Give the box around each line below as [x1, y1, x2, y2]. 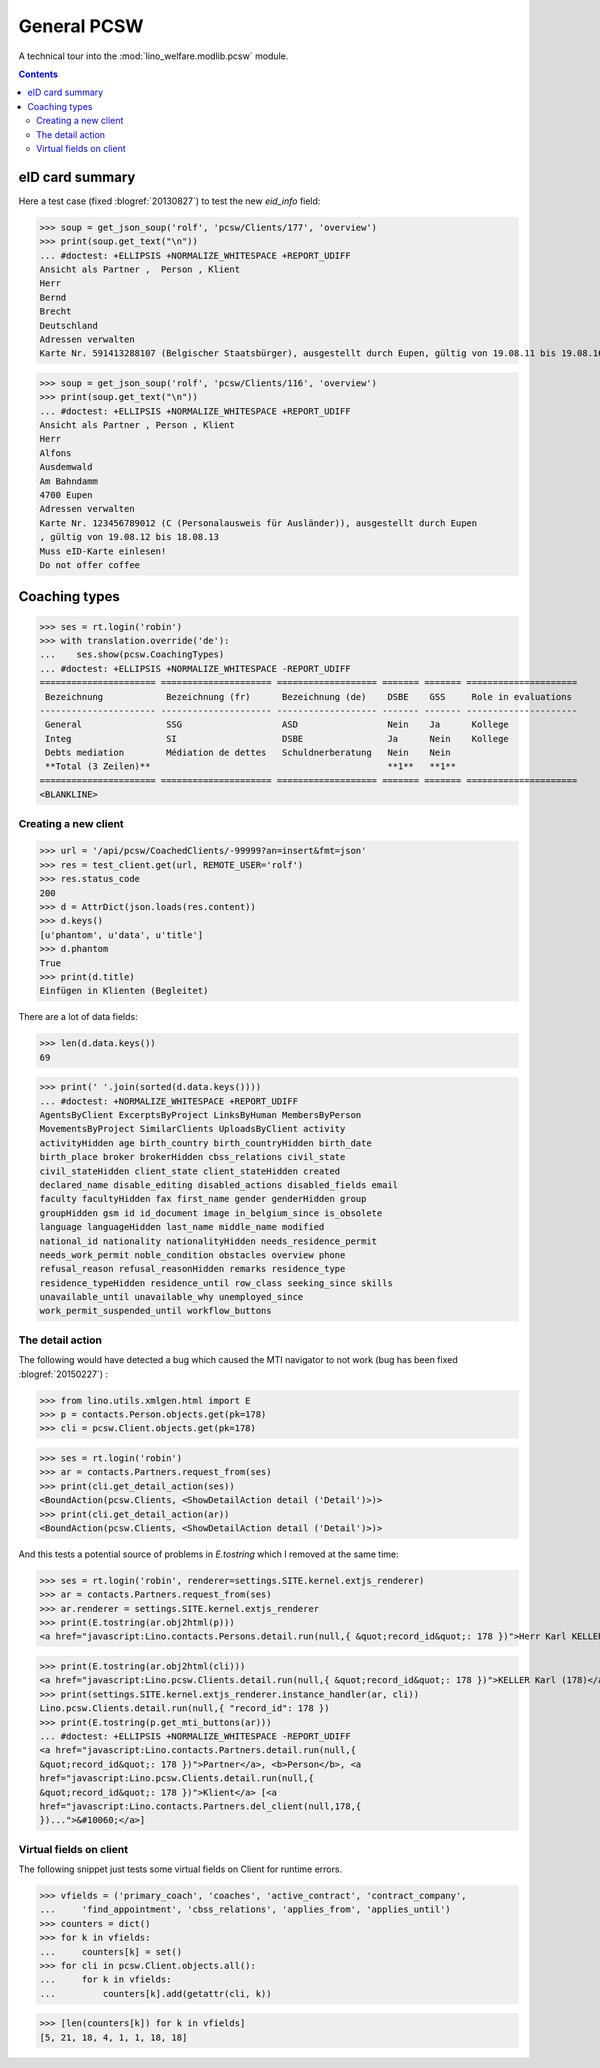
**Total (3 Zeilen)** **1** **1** [45, 761, 457, 772]
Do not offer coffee [39, 559, 140, 570]
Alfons [39, 447, 72, 459]
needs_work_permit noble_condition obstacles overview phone [39, 1249, 346, 1260]
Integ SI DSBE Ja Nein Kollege [45, 733, 509, 744]
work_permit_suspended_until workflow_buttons [39, 1305, 272, 1317]
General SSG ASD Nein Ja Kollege [45, 719, 509, 730]
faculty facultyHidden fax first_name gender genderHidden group [39, 1193, 367, 1205]
